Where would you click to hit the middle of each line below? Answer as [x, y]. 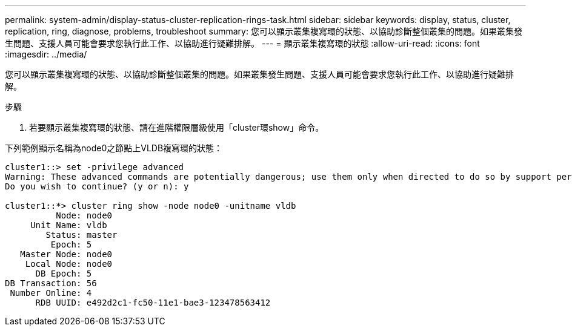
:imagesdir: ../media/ [46, 54]
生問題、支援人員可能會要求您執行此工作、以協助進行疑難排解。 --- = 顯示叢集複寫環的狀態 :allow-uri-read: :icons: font [242, 43]
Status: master [81, 235]
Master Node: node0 [66, 254]
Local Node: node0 [69, 264]
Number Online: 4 [51, 293]
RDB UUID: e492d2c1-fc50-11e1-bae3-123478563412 [153, 303]
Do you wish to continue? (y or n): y [97, 186]
